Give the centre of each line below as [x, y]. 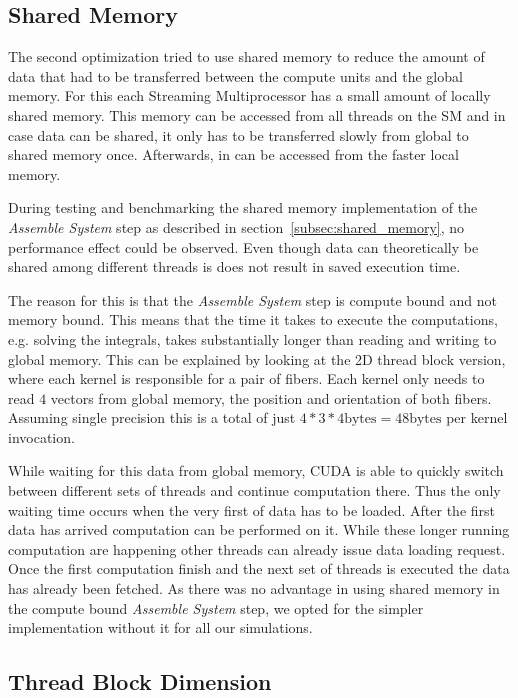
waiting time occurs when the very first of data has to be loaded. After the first [251, 509]
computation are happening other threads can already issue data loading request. [257, 548]
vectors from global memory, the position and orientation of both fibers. [271, 397]
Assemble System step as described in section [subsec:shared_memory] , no [236, 226]
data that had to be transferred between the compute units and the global [235, 75]
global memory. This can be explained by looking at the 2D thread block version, [257, 358]
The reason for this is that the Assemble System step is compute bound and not [252, 299]
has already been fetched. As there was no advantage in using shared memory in [254, 588]
